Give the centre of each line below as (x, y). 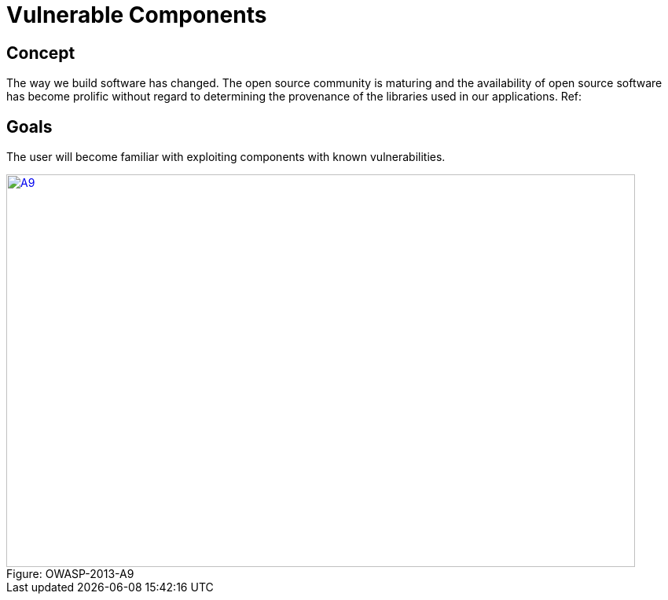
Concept (41, 53)
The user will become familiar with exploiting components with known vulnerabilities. (226, 157)
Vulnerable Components (137, 15)
